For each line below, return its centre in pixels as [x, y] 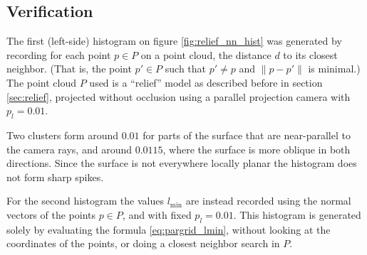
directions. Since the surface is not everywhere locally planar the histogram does [182, 163]
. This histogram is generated [297, 214]
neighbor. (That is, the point [69, 69]
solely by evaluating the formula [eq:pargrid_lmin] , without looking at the [169, 229]
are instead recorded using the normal [268, 201]
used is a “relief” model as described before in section [206, 82]
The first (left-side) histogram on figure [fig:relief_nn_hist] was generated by [174, 41]
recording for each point [59, 54]
